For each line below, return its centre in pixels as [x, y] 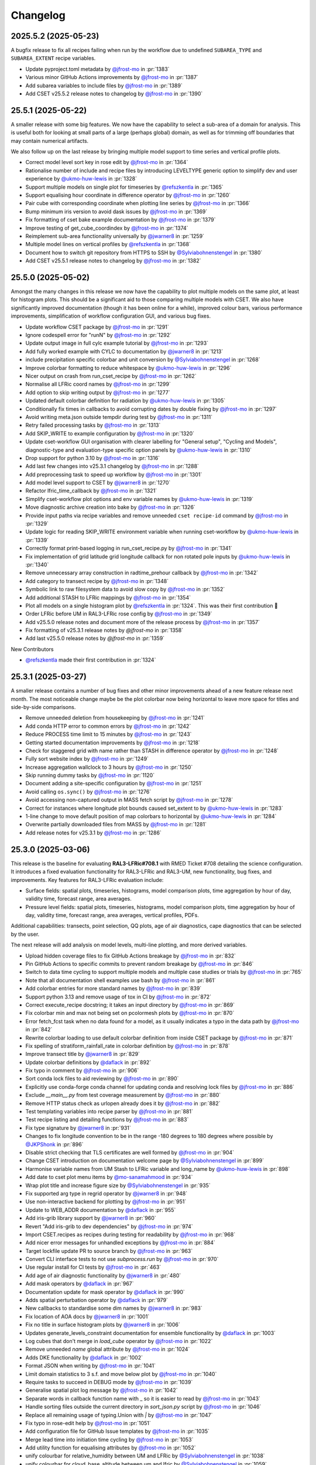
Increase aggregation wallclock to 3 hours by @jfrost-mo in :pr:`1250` [109, 767]
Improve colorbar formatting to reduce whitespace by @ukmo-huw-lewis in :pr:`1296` [128, 368]
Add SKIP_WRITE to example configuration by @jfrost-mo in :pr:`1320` [110, 433]
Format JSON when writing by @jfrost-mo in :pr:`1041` [91, 1366]
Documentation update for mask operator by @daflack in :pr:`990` [105, 1292]
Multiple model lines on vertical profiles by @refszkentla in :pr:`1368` [108, 244]
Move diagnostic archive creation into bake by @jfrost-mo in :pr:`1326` [110, 507]
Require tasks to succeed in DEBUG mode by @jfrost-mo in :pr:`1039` [109, 1382]
